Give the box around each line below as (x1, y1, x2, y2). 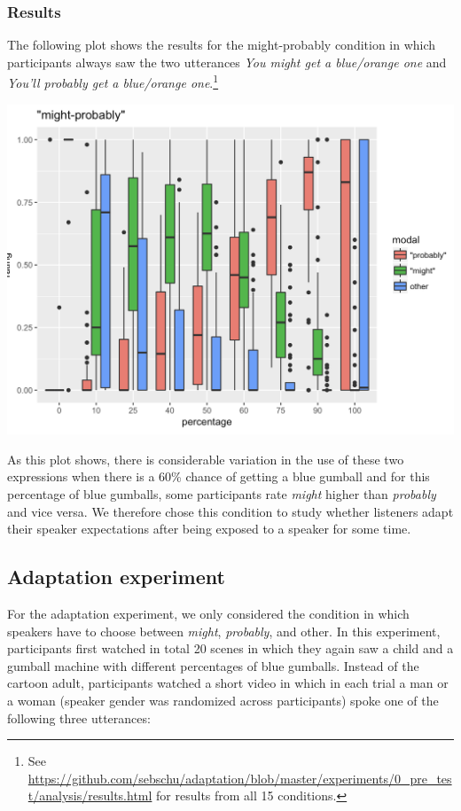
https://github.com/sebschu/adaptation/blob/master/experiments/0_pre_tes (27, 768, 452, 787)
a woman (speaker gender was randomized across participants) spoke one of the (7, 690, 439, 709)
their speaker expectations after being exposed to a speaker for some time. (7, 519, 411, 538)
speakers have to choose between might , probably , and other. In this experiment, (7, 621, 441, 640)
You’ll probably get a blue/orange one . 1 (7, 71, 219, 92)
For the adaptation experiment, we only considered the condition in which (7, 604, 410, 622)
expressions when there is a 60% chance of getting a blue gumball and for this (7, 467, 430, 486)
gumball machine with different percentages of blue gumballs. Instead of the (7, 656, 419, 675)
